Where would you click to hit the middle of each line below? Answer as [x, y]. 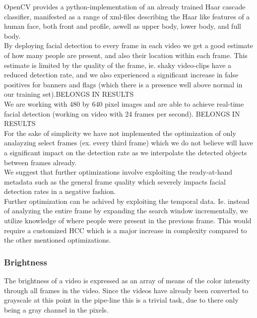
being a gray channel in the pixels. [56, 309]
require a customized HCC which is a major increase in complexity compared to [126, 230]
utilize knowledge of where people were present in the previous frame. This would [128, 221]
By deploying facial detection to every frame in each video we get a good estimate [128, 45]
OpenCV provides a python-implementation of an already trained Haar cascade [125, 6]
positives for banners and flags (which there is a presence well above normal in [123, 84]
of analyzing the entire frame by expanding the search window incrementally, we [126, 211]
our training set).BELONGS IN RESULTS [69, 94]
